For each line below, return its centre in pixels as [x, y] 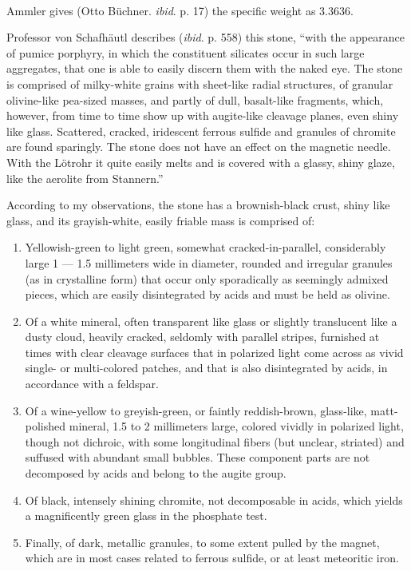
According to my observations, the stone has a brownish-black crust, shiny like [198, 205]
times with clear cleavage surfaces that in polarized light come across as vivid [214, 352]
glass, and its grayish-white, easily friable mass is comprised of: [161, 220]
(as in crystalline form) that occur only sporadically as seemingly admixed [207, 278]
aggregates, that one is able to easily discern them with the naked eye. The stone [205, 68]
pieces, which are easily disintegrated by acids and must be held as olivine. [207, 294]
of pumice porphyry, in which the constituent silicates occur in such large [186, 52]
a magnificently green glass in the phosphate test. [146, 515]
